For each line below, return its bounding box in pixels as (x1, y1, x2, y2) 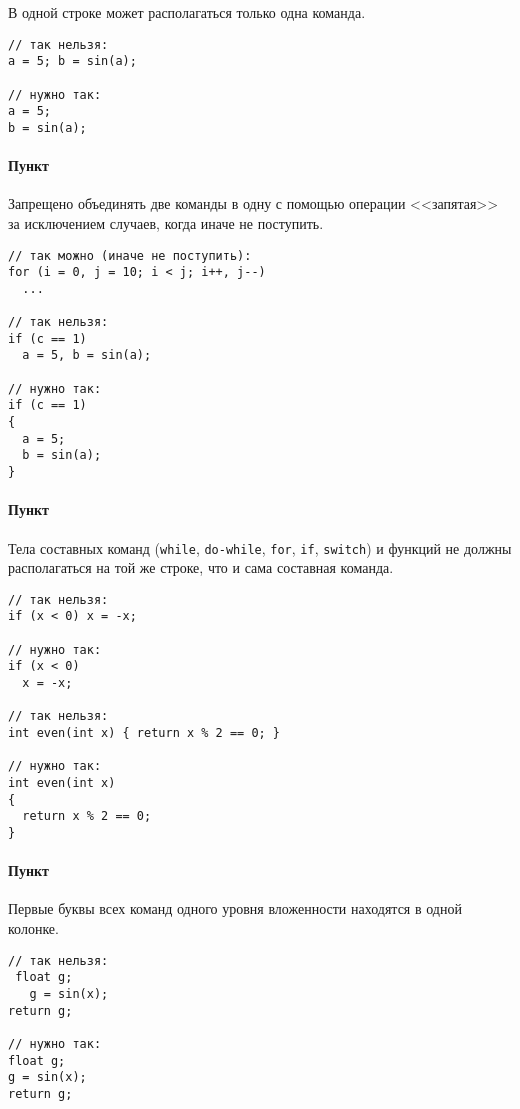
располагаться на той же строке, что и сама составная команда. (8, 557, 394, 578)
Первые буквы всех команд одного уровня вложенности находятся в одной (8, 898, 462, 919)
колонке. (8, 917, 59, 938)
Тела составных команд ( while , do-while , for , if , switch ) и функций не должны (8, 537, 512, 558)
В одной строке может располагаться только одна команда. (8, 2, 366, 22)
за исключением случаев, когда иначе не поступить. (8, 212, 324, 233)
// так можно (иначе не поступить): (8, 248, 252, 263)
